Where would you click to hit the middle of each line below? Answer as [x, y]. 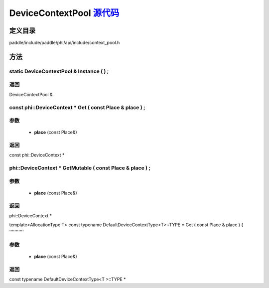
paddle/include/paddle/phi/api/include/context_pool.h [65, 43]
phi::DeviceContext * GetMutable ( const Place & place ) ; [80, 168]
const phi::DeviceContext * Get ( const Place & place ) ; [77, 107]
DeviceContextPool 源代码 [64, 13]
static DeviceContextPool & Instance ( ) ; [59, 71]
